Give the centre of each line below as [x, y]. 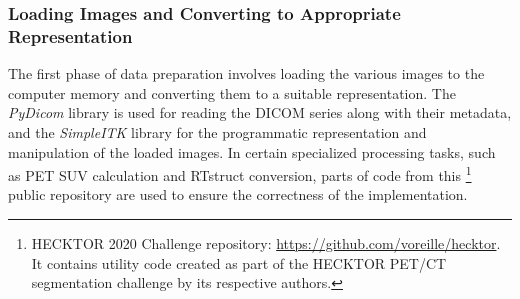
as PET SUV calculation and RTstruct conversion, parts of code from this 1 [240, 173]
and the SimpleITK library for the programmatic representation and [217, 131]
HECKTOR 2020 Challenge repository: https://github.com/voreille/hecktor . [266, 242]
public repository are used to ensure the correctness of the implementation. [238, 194]
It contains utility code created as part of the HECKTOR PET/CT [239, 262]
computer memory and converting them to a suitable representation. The [232, 92]
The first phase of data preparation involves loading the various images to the [246, 73]
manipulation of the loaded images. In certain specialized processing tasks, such [252, 151]
